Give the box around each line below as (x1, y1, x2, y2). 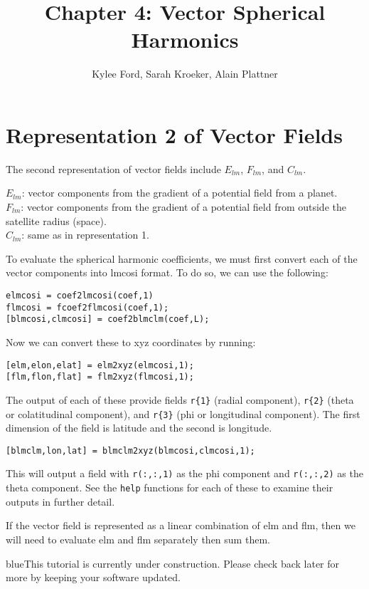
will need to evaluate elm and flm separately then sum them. (6, 531, 270, 546)
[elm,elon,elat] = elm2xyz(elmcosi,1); (6, 360, 194, 370)
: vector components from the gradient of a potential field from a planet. (21, 185, 338, 200)
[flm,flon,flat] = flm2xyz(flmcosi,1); (6, 372, 194, 382)
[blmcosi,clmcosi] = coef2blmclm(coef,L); (6, 314, 210, 325)
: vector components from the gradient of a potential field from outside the (21, 199, 346, 214)
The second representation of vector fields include (6, 161, 221, 176)
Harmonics (131, 25, 239, 54)
